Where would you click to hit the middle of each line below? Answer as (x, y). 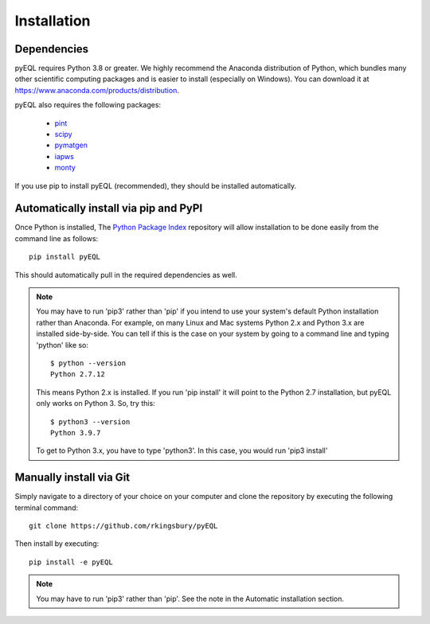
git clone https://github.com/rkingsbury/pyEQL (123, 526)
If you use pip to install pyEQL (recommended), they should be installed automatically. (156, 185)
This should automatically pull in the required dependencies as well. (126, 275)
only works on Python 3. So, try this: (96, 404)
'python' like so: (63, 345)
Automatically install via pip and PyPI (109, 208)
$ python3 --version (90, 421)
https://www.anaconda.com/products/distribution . (97, 90)
